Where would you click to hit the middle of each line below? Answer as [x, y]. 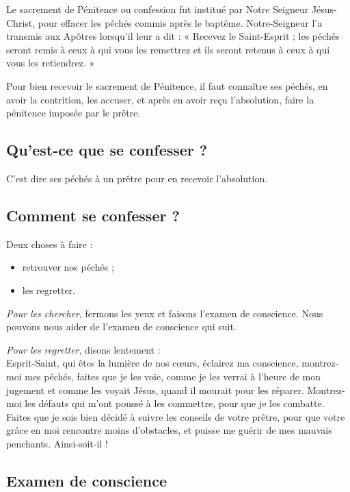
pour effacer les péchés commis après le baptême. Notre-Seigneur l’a [180, 22]
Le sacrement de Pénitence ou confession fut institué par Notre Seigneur [158, 9]
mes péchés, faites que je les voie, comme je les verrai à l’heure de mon [173, 376]
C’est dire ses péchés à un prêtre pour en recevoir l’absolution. [137, 178]
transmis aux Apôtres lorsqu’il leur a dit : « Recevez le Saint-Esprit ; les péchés [173, 36]
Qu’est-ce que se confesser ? [107, 150]
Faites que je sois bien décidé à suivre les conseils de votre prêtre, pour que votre [176, 416]
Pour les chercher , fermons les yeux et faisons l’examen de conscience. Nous [165, 313]
